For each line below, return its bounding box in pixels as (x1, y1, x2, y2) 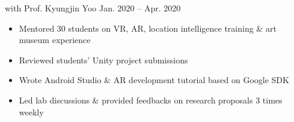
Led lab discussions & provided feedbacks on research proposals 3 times (19, 93, 283, 106)
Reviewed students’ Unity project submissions (19, 53, 188, 66)
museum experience (19, 33, 91, 46)
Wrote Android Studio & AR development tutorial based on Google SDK (19, 74, 289, 86)
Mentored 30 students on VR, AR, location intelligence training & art (19, 22, 277, 34)
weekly (19, 105, 44, 118)
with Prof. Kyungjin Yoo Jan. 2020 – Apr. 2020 (5, 2, 181, 14)
